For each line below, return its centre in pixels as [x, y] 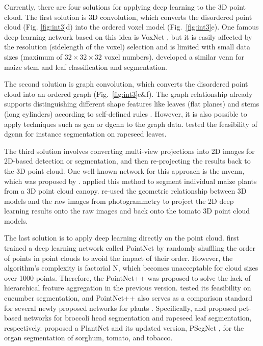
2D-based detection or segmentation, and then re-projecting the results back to [127, 161]
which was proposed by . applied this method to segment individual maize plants [130, 181]
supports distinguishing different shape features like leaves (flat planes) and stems [132, 104]
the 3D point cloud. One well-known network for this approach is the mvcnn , [124, 170]
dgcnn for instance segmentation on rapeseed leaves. [85, 134]
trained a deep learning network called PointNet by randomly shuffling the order [130, 248]
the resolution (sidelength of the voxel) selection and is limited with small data [127, 47]
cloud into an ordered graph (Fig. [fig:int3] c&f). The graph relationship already [128, 94]
